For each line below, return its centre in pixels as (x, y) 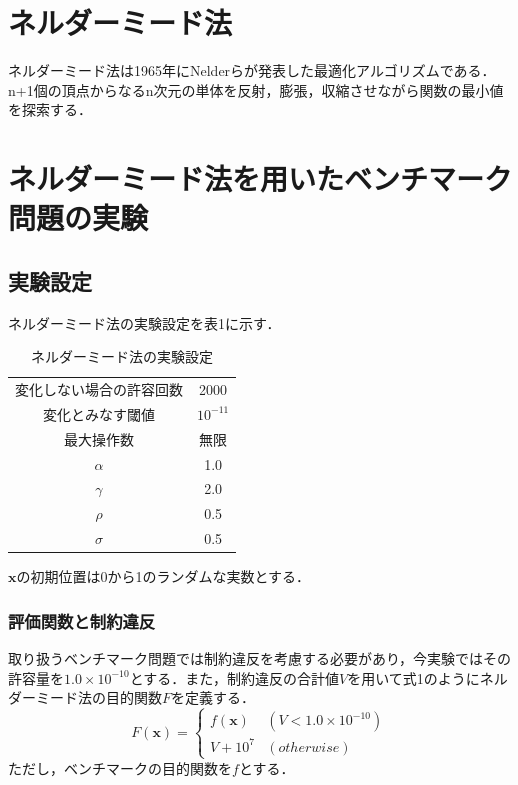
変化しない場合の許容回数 (99, 389)
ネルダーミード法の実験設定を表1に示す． (144, 322)
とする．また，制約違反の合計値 (234, 677)
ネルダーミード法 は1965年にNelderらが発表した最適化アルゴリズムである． (252, 70)
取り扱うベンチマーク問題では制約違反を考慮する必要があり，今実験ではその (260, 658)
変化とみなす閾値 (99, 413)
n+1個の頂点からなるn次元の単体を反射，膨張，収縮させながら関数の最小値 (256, 89)
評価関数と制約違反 (82, 620)
